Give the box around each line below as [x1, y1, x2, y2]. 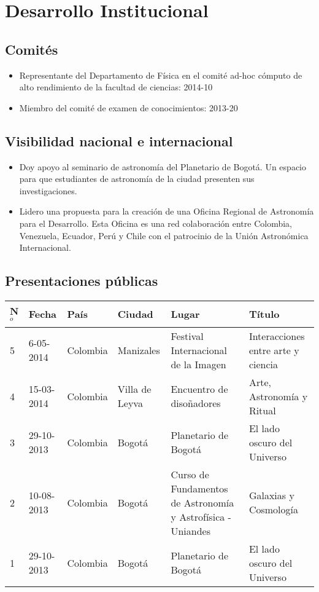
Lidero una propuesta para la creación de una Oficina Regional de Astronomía [19, 205, 314, 218]
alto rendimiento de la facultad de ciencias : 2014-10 [19, 81, 213, 93]
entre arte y [248, 342, 299, 357]
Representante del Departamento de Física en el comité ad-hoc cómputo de [19, 68, 302, 81]
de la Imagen [171, 357, 226, 371]
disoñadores [171, 396, 221, 411]
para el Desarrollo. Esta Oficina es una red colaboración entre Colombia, [19, 216, 292, 229]
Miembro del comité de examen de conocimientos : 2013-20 [19, 101, 238, 114]
